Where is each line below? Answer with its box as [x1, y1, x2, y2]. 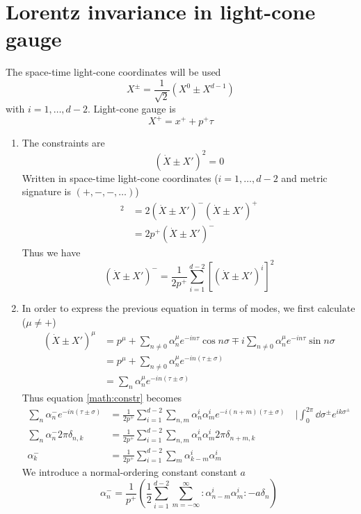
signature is [22, 184, 71, 199]
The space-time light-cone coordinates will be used [6, 65, 221, 79]
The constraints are [22, 135, 105, 150]
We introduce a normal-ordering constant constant [22, 464, 237, 479]
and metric [281, 170, 328, 185]
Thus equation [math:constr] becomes [22, 390, 182, 404]
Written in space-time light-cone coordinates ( [22, 170, 218, 185]
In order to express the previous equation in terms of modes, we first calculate [22, 301, 355, 315]
